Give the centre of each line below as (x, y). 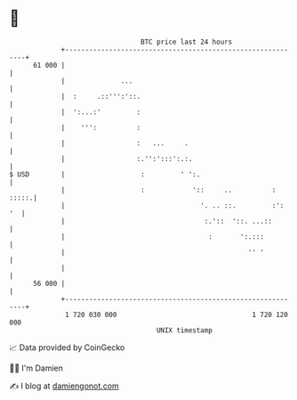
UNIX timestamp (185, 330)
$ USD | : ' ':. (105, 174)
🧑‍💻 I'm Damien (36, 368)
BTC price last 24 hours (187, 42)
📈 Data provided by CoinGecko (67, 347)
